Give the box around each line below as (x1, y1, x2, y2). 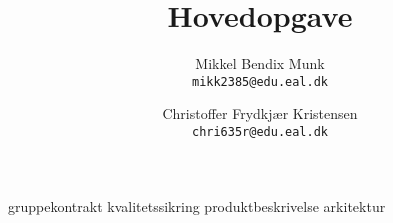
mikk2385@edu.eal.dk (191, 74, 329, 89)
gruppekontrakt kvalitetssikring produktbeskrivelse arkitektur (8, 195, 386, 216)
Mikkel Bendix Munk (195, 53, 325, 74)
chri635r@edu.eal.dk (191, 124, 329, 139)
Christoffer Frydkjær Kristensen (162, 103, 358, 124)
